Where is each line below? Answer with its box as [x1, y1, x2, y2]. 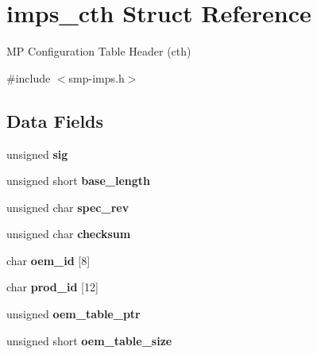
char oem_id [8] [6, 252, 91, 268]
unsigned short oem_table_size [6, 332, 172, 348]
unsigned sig [6, 145, 68, 162]
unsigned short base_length [6, 172, 151, 189]
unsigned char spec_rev [6, 198, 130, 215]
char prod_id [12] [6, 279, 99, 295]
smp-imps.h [68, 69, 125, 86]
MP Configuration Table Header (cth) [6, 43, 191, 60]
